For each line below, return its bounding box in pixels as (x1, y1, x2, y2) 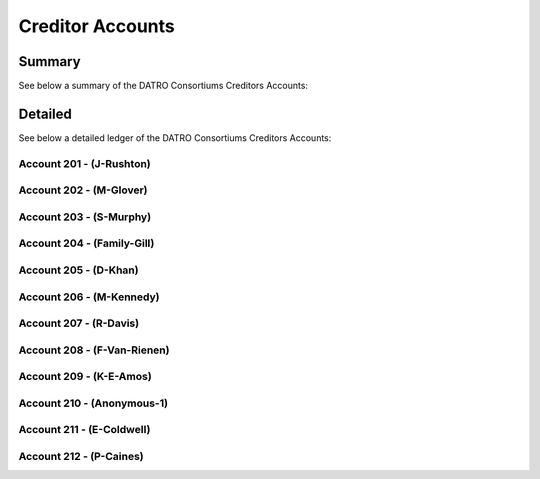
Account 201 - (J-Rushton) (18, 156, 152, 170)
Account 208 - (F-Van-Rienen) (18, 343, 170, 357)
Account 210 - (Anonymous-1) (18, 396, 169, 410)
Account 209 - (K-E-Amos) (18, 370, 152, 384)
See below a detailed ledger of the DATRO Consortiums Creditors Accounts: (18, 131, 332, 144)
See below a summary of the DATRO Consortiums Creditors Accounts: (18, 80, 309, 92)
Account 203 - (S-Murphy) (18, 210, 152, 224)
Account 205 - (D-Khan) (18, 263, 139, 277)
